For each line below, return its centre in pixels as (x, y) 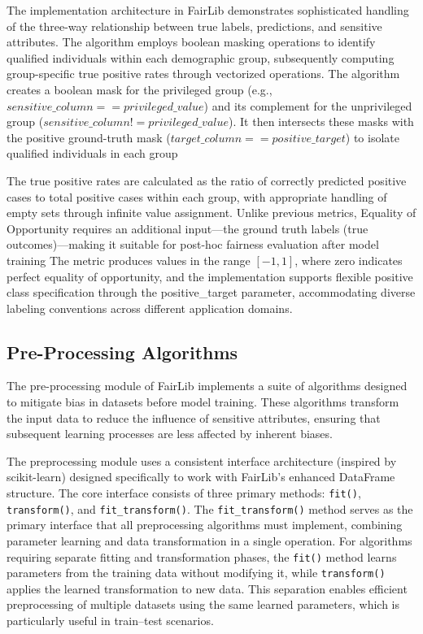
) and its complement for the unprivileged (308, 105)
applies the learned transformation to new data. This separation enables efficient (207, 588)
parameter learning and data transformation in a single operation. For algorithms (209, 540)
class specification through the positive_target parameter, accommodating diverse (211, 292)
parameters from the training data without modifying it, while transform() (196, 573)
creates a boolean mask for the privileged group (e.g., (140, 89)
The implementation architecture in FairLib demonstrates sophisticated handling (208, 10)
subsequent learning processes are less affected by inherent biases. (170, 434)
